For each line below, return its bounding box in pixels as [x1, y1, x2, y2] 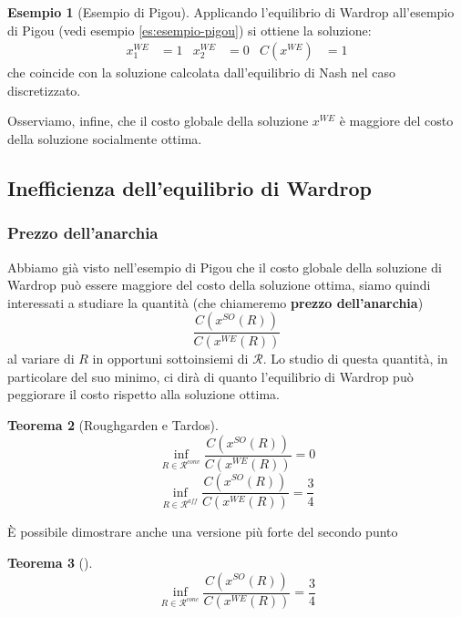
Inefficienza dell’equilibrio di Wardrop [7, 173, 372, 201]
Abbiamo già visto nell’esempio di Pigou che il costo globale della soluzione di [7, 257, 442, 276]
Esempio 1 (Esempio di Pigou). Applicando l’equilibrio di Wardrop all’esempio [7, 3, 455, 21]
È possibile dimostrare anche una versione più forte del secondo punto [7, 522, 398, 541]
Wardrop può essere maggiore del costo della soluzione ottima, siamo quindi [7, 275, 431, 294]
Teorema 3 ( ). [7, 552, 93, 571]
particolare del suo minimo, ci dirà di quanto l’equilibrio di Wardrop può [7, 366, 414, 386]
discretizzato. [7, 80, 81, 99]
